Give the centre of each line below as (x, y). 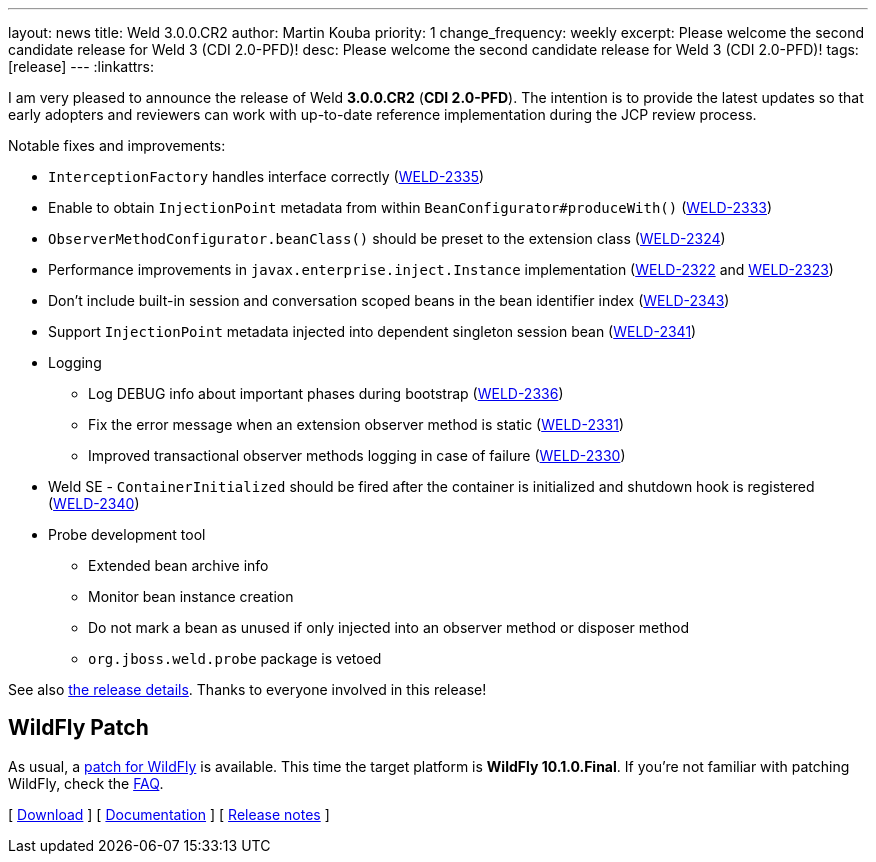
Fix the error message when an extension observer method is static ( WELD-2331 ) (356, 424)
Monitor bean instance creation (191, 596)
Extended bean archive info (178, 565)
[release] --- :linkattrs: (81, 66)
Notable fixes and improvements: (117, 145)
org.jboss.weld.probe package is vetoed (235, 658)
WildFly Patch (78, 728)
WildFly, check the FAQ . (86, 783)
